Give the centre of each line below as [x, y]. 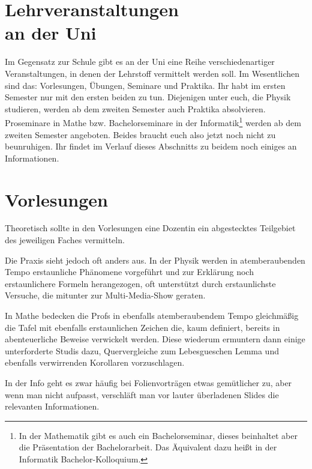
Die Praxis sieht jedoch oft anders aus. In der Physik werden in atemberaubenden [155, 260]
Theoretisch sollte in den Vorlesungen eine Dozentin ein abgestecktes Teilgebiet [150, 228]
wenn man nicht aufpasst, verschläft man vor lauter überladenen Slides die [142, 394]
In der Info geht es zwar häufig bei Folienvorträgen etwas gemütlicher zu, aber [148, 382]
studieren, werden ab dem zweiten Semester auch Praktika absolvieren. [135, 108]
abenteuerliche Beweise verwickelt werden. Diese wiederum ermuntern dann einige [155, 339]
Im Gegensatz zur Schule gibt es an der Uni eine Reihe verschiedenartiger [140, 62]
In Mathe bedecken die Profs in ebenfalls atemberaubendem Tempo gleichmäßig [152, 315]
